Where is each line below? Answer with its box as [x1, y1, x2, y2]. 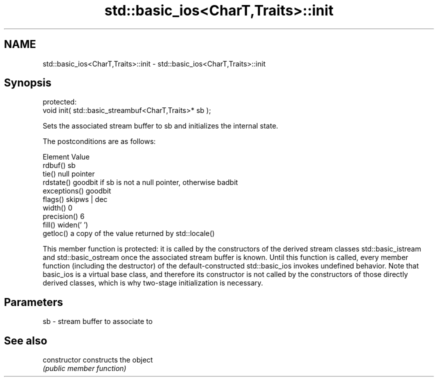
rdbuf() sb [42, 161, 76, 170]
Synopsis [4, 76, 51, 89]
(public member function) [42, 364, 126, 373]
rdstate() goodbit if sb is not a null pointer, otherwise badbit [42, 178, 238, 187]
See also [4, 334, 47, 347]
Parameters [4, 295, 63, 308]
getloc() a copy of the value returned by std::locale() [42, 229, 215, 238]
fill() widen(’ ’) [42, 220, 88, 229]
